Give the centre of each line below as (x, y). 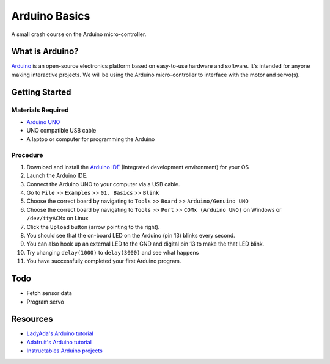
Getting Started (41, 92)
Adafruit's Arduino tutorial (59, 342)
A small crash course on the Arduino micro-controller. (79, 34)
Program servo (45, 302)
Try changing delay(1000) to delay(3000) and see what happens (113, 252)
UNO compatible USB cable (61, 131)
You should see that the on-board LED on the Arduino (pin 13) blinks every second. (131, 236)
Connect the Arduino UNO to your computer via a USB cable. (103, 184)
